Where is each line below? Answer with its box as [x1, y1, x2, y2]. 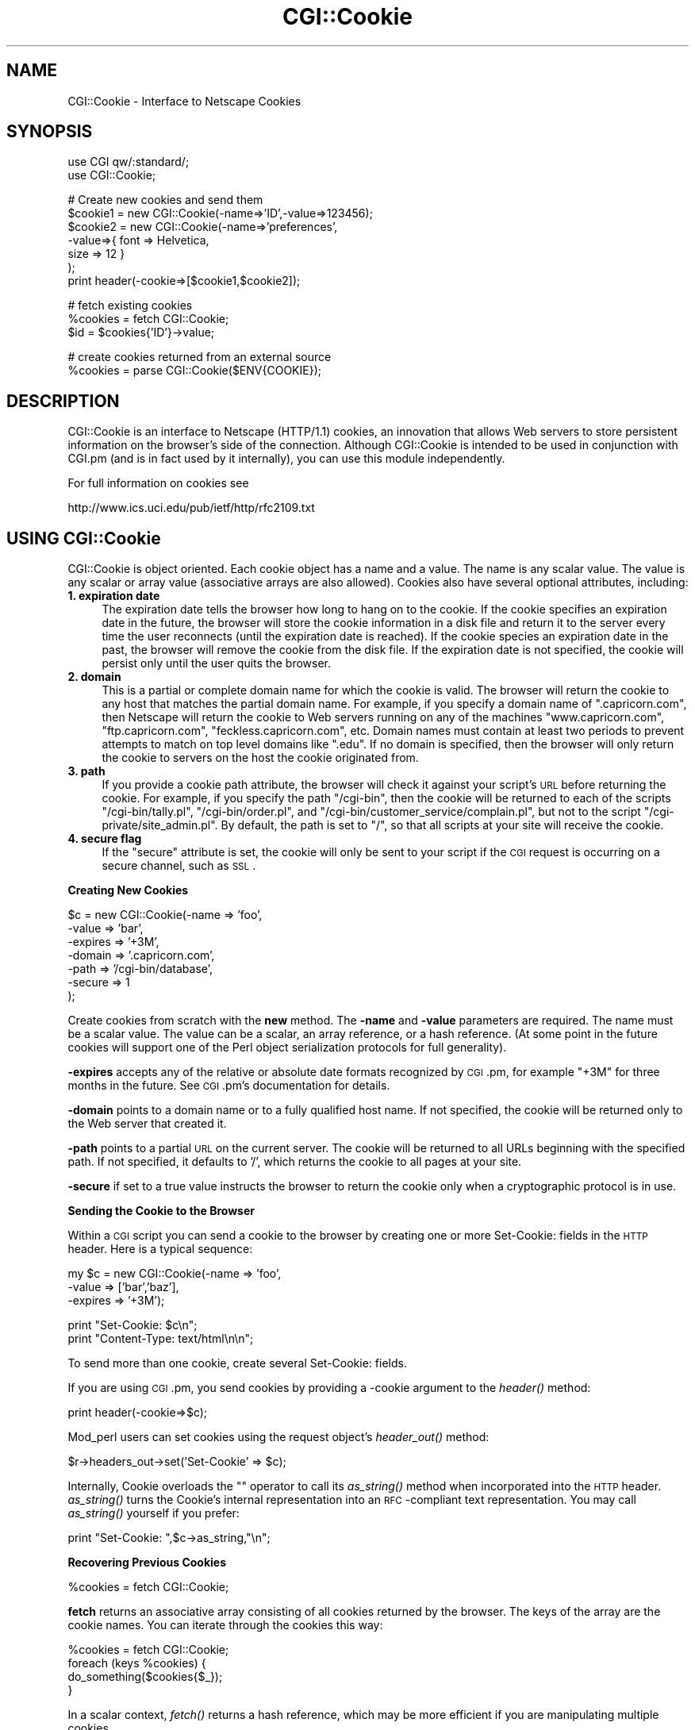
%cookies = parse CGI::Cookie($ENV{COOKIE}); [67, 363, 321, 378]
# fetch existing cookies [67, 298, 193, 313]
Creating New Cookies [67, 883, 189, 898]
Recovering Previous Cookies [67, 1555, 227, 1570]
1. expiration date [67, 589, 160, 603]
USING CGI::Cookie [6, 528, 161, 548]
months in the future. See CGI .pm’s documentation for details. [67, 1078, 390, 1093]
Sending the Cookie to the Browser [67, 1204, 255, 1218]
